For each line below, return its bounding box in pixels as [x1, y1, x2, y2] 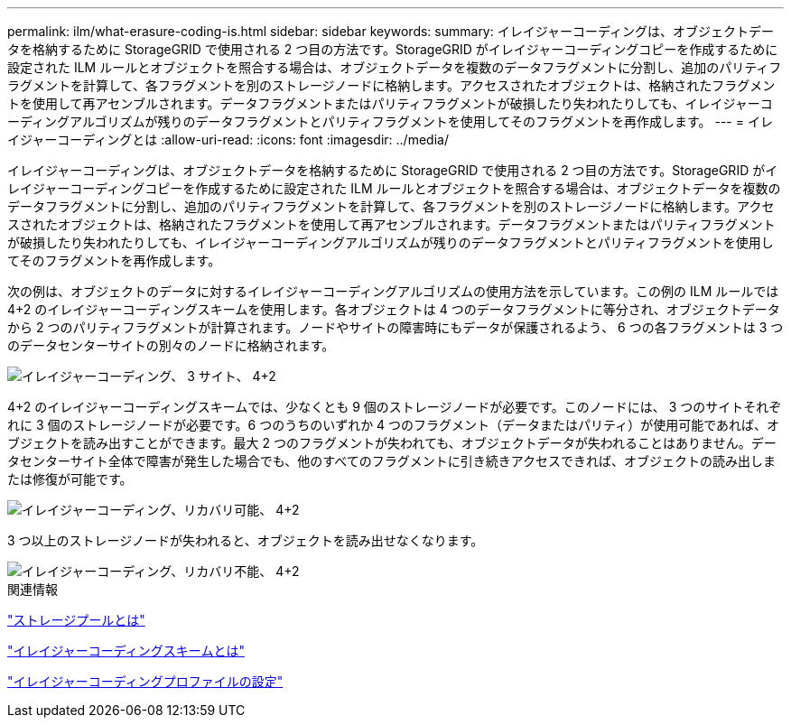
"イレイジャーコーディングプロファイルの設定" [7, 674, 284, 689]
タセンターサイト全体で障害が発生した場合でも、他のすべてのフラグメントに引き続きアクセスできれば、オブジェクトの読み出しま [7, 453, 777, 469]
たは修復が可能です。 [7, 471, 133, 487]
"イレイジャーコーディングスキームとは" [7, 643, 245, 658]
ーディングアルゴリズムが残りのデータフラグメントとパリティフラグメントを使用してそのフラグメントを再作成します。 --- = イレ [7, 114, 773, 129]
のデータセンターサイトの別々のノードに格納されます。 [7, 338, 335, 353]
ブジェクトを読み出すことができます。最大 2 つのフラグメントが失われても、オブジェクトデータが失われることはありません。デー [7, 435, 777, 451]
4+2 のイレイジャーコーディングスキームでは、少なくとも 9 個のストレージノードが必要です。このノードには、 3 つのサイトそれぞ [7, 399, 782, 414]
